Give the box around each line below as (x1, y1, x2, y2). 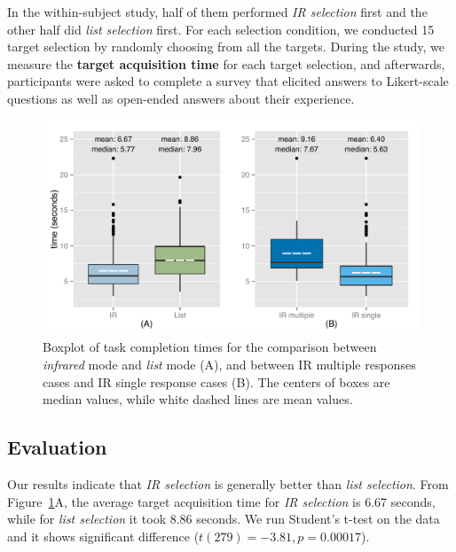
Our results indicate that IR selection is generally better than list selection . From (7, 474, 449, 493)
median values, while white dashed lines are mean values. (43, 390, 353, 408)
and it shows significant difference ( (7, 526, 200, 545)
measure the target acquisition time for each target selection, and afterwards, (7, 54, 445, 73)
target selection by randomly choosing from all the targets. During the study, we (7, 37, 445, 56)
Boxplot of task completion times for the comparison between (43, 338, 377, 356)
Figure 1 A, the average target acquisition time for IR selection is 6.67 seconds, (7, 492, 436, 510)
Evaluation (7, 433, 107, 461)
